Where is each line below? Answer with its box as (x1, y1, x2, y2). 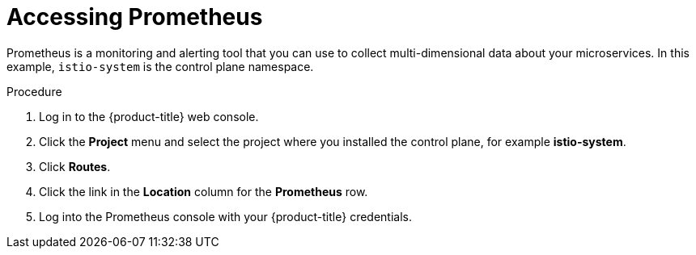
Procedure (6, 84, 62, 98)
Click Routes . (39, 159, 111, 173)
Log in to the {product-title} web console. (39, 109, 259, 123)
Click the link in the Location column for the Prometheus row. (39, 184, 368, 199)
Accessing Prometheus (6, 3, 263, 31)
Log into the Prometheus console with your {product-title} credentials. (39, 209, 412, 224)
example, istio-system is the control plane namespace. (6, 59, 314, 73)
